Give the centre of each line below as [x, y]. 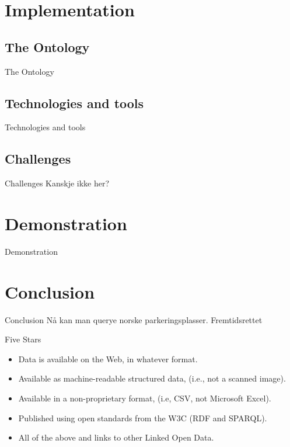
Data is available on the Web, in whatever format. [108, 358]
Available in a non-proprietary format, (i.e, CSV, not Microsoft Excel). [145, 398]
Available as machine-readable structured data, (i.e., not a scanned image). [152, 378]
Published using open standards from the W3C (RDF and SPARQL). [143, 417]
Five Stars [23, 339]
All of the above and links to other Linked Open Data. [116, 437]
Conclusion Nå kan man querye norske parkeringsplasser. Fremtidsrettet [134, 319]
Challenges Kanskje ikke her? [57, 183]
